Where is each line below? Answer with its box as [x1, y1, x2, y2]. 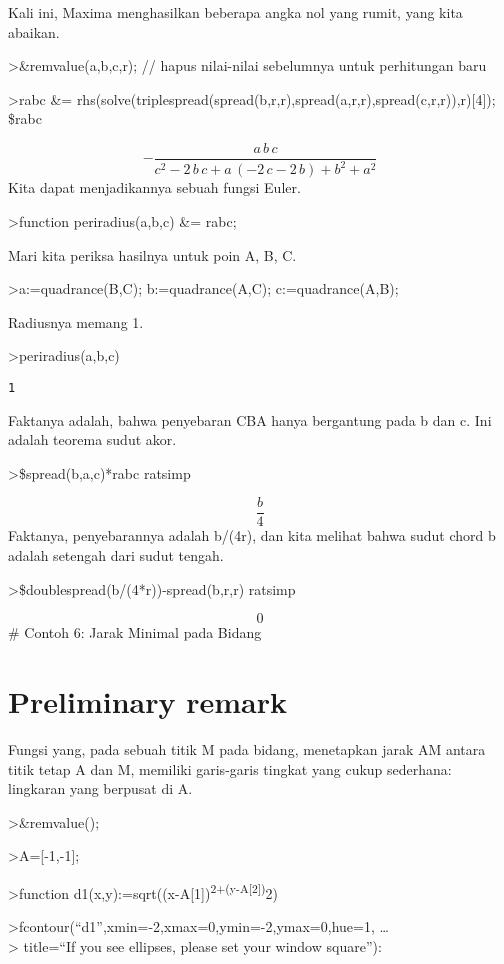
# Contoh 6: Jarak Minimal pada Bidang [8, 622, 262, 643]
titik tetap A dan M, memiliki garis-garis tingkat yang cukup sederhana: [8, 758, 452, 779]
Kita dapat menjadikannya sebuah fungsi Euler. [8, 177, 301, 198]
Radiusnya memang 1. [8, 311, 144, 332]
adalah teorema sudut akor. [8, 429, 177, 450]
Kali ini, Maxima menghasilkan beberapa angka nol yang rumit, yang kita [8, 2, 463, 22]
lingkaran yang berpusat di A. [8, 778, 193, 799]
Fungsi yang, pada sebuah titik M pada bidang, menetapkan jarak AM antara [8, 738, 486, 759]
